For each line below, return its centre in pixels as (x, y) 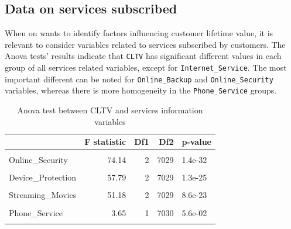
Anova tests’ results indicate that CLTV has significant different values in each (143, 56)
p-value (196, 142)
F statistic (105, 142)
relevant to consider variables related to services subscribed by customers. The (145, 44)
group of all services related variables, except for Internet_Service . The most (146, 67)
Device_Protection (43, 177)
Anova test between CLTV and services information (110, 110)
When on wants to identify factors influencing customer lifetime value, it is (139, 33)
